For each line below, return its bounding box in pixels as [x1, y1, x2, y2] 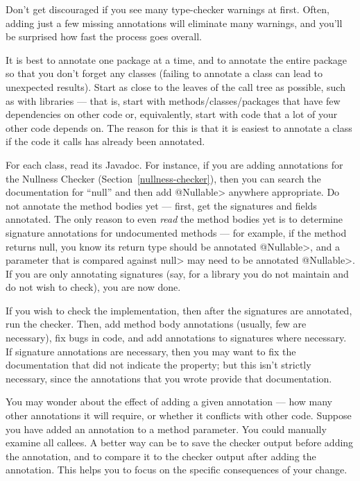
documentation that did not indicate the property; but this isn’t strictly [6, 357, 311, 372]
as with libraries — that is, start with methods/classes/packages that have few [6, 93, 341, 108]
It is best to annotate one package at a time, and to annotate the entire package [6, 52, 348, 67]
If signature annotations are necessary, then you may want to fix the [6, 344, 296, 358]
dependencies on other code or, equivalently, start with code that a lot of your [6, 107, 338, 121]
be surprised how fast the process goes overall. [6, 29, 202, 44]
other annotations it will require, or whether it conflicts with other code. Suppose [6, 408, 352, 423]
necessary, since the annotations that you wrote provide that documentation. [6, 371, 332, 385]
